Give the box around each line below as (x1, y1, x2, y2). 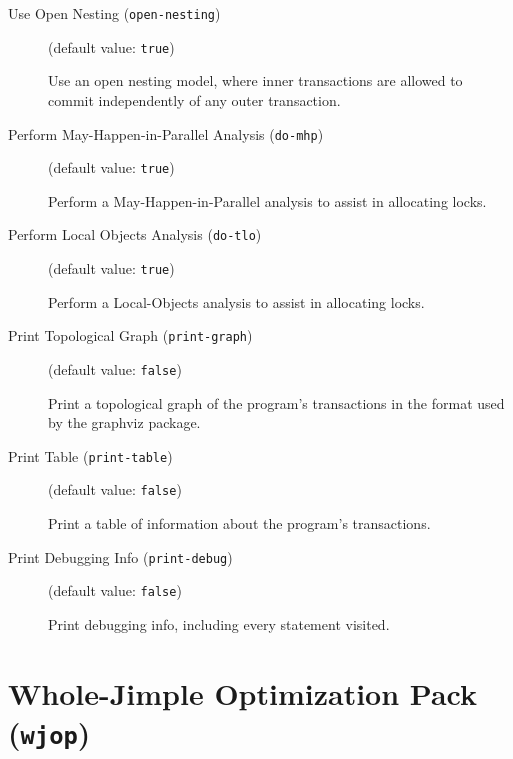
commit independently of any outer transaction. (48, 89, 341, 110)
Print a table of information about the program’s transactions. (48, 513, 431, 534)
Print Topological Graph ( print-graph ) (8, 325, 253, 346)
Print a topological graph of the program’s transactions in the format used (48, 392, 505, 413)
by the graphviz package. (48, 412, 201, 433)
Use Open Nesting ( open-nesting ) (8, 3, 221, 23)
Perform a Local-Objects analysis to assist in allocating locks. (48, 291, 425, 312)
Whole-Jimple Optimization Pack (8, 672, 477, 713)
